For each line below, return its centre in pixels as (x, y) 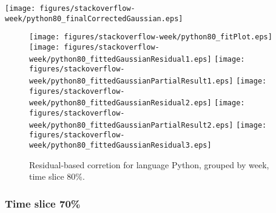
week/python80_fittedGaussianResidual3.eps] (120, 145)
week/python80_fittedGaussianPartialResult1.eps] (131, 81)
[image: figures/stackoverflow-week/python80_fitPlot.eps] (151, 37)
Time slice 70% (43, 203)
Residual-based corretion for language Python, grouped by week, (149, 164)
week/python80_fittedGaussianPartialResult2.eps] (131, 125)
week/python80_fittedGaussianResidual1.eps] (120, 59)
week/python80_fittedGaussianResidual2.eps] (120, 103)
